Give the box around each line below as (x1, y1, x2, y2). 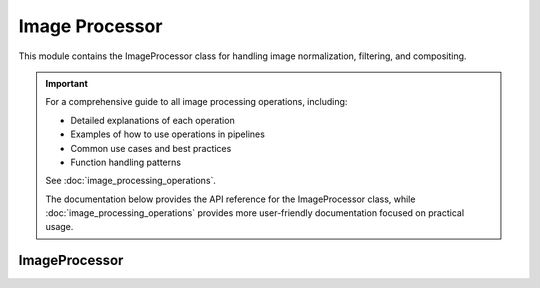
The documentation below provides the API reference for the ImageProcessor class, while (45, 193, 416, 205)
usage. (45, 221, 74, 233)
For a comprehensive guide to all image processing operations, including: (45, 96, 348, 108)
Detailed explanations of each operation (70, 114, 235, 126)
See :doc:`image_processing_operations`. (45, 175, 217, 187)
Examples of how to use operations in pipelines (70, 128, 265, 140)
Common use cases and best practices (70, 142, 232, 154)
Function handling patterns (70, 156, 182, 168)
